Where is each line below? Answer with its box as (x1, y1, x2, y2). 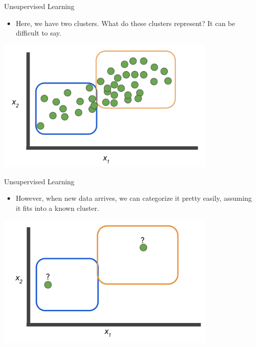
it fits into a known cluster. (15, 202, 99, 213)
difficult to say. (15, 28, 61, 38)
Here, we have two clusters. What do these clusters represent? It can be (15, 18, 235, 28)
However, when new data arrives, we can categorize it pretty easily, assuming (15, 193, 252, 203)
